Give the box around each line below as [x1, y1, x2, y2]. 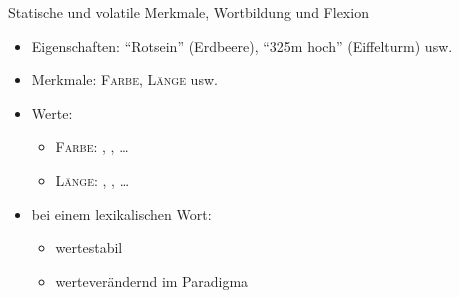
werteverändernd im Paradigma [55, 270, 249, 291]
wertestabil [55, 237, 123, 258]
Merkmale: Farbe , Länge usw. [31, 69, 218, 90]
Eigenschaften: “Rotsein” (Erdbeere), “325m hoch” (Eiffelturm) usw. [31, 35, 453, 56]
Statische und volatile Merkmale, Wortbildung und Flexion [8, 2, 369, 22]
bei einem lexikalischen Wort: [31, 203, 212, 224]
